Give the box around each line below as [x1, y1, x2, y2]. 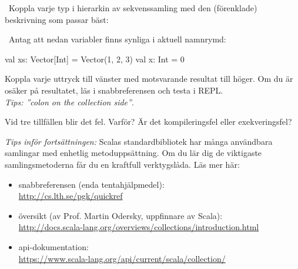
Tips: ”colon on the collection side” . [5, 95, 134, 108]
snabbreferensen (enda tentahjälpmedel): [18, 178, 165, 190]
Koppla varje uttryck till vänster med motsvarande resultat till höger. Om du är [5, 72, 293, 85]
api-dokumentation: [18, 240, 89, 253]
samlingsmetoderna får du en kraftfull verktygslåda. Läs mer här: [5, 158, 240, 170]
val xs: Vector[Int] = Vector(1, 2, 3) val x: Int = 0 [5, 52, 185, 65]
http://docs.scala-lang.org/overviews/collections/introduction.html [18, 221, 259, 233]
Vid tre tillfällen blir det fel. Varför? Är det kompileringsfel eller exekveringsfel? [5, 115, 292, 128]
